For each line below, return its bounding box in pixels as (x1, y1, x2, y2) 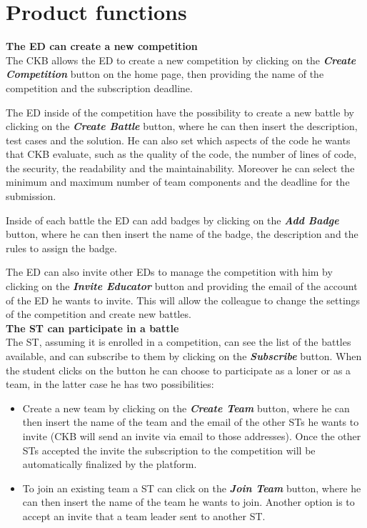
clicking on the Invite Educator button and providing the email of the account (6, 279, 358, 294)
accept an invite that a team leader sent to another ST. (22, 508, 266, 523)
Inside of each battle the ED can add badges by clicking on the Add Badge (6, 212, 339, 227)
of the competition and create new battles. (6, 307, 191, 322)
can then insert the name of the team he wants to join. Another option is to (22, 494, 355, 509)
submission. (6, 189, 56, 204)
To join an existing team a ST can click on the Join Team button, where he (22, 480, 361, 495)
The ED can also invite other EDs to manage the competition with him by (6, 264, 333, 279)
